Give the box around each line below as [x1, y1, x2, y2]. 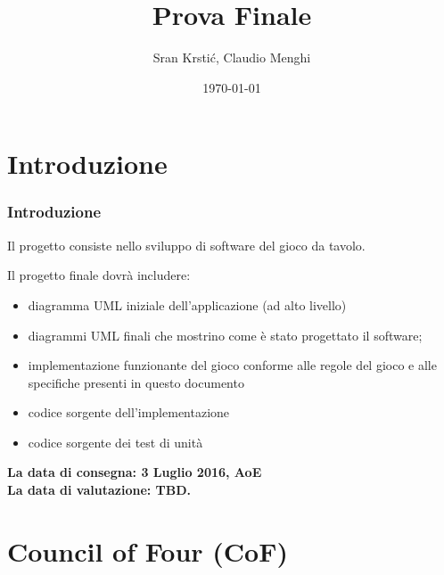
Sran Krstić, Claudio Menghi [152, 48, 311, 67]
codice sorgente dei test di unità [28, 432, 203, 451]
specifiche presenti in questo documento [28, 373, 244, 391]
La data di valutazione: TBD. [7, 481, 192, 499]
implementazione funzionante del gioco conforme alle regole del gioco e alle [28, 356, 437, 374]
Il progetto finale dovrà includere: [7, 266, 191, 284]
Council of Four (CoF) [7, 532, 288, 569]
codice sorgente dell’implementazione [28, 403, 230, 422]
